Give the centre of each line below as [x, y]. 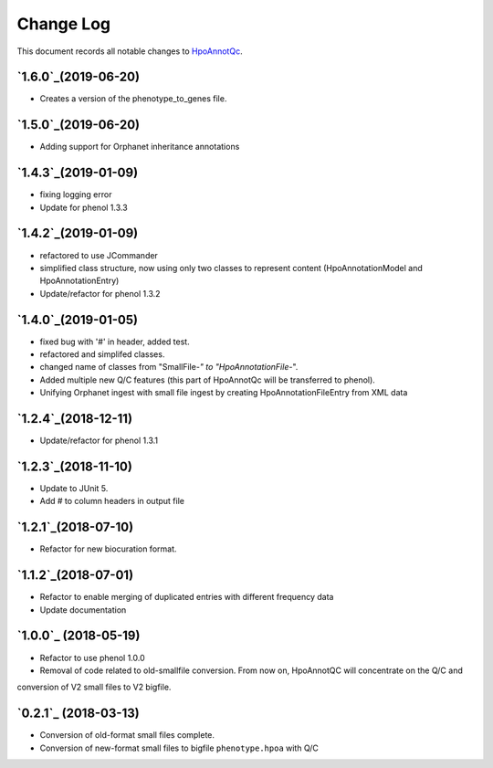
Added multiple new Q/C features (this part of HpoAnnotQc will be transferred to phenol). [208, 380]
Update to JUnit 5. [74, 489]
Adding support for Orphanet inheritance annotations [140, 147]
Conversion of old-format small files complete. [127, 735]
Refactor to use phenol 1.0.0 [92, 658]
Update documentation [83, 610]
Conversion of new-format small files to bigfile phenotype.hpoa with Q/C [179, 748]
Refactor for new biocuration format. [108, 549]
